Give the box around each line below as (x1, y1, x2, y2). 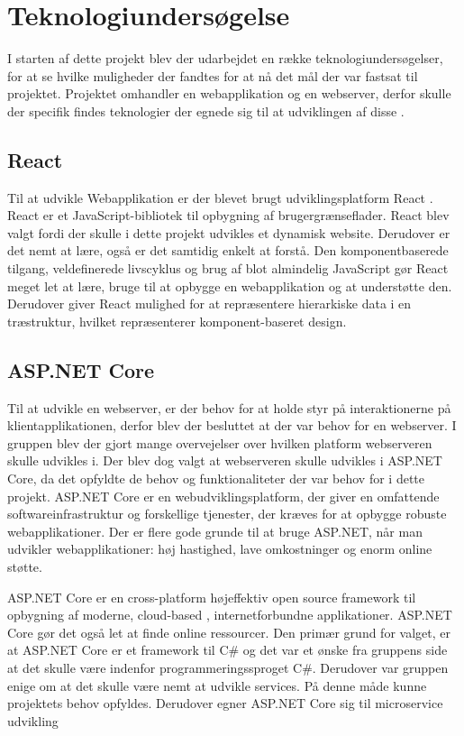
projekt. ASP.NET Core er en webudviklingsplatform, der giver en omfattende (7, 486, 440, 505)
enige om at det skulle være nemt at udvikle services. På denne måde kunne (7, 676, 427, 695)
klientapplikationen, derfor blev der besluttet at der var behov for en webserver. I (7, 416, 457, 435)
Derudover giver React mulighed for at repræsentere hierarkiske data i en (7, 294, 412, 313)
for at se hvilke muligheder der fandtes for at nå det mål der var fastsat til (7, 66, 418, 85)
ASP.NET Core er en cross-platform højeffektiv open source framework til (7, 587, 416, 606)
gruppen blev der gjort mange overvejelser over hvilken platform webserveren (7, 433, 432, 452)
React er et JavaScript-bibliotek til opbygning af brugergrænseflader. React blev (7, 206, 450, 225)
